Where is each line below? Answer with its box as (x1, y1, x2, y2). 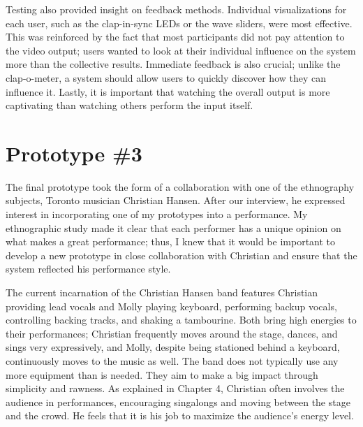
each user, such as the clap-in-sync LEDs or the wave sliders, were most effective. (6, 15, 353, 30)
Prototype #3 (6, 138, 142, 167)
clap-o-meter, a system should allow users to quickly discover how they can (6, 70, 327, 85)
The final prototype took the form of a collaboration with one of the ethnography (6, 179, 355, 194)
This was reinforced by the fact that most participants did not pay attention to (6, 29, 345, 44)
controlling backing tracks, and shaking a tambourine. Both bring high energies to (6, 312, 357, 327)
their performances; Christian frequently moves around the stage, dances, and (6, 326, 338, 340)
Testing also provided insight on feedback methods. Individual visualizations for (6, 2, 347, 16)
